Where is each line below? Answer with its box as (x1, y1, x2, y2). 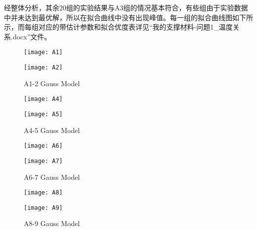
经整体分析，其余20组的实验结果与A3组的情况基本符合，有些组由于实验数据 (4, 2, 248, 12)
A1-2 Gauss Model (24, 78, 80, 88)
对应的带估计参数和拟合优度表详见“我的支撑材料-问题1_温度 (38, 22, 233, 32)
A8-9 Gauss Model (24, 218, 80, 229)
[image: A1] (24, 49, 63, 56)
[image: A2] (24, 64, 63, 71)
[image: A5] (24, 110, 63, 118)
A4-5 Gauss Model (24, 125, 80, 135)
